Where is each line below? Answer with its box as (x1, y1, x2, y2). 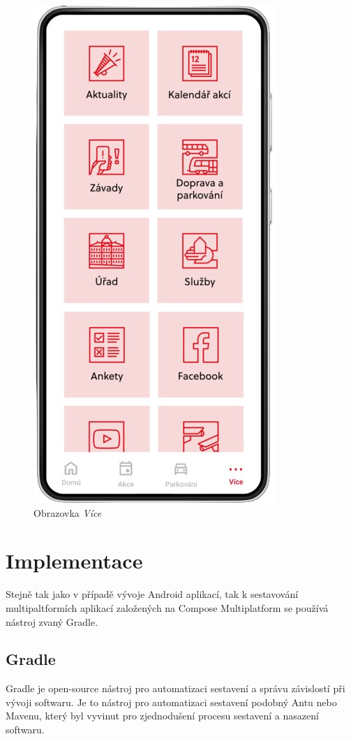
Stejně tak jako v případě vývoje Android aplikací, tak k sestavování (6, 587, 299, 601)
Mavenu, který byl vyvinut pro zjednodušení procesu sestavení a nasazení (6, 708, 319, 723)
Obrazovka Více (33, 505, 102, 520)
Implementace (6, 546, 143, 575)
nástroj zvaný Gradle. (6, 614, 98, 629)
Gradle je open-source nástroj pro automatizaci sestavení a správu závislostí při (6, 681, 345, 696)
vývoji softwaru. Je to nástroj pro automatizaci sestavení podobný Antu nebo (6, 694, 337, 709)
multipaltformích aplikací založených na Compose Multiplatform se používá (6, 600, 329, 615)
